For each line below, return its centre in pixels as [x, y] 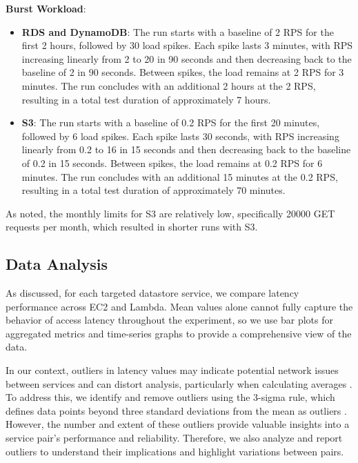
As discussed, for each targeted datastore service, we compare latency [152, 293]
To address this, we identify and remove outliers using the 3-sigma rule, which [170, 397]
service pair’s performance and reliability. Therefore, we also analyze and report [174, 438]
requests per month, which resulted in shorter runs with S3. [132, 227]
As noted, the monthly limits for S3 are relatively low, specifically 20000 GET [170, 213]
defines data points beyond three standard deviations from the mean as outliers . [176, 410]
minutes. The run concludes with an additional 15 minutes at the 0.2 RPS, [180, 176]
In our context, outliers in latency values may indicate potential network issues [172, 370]
